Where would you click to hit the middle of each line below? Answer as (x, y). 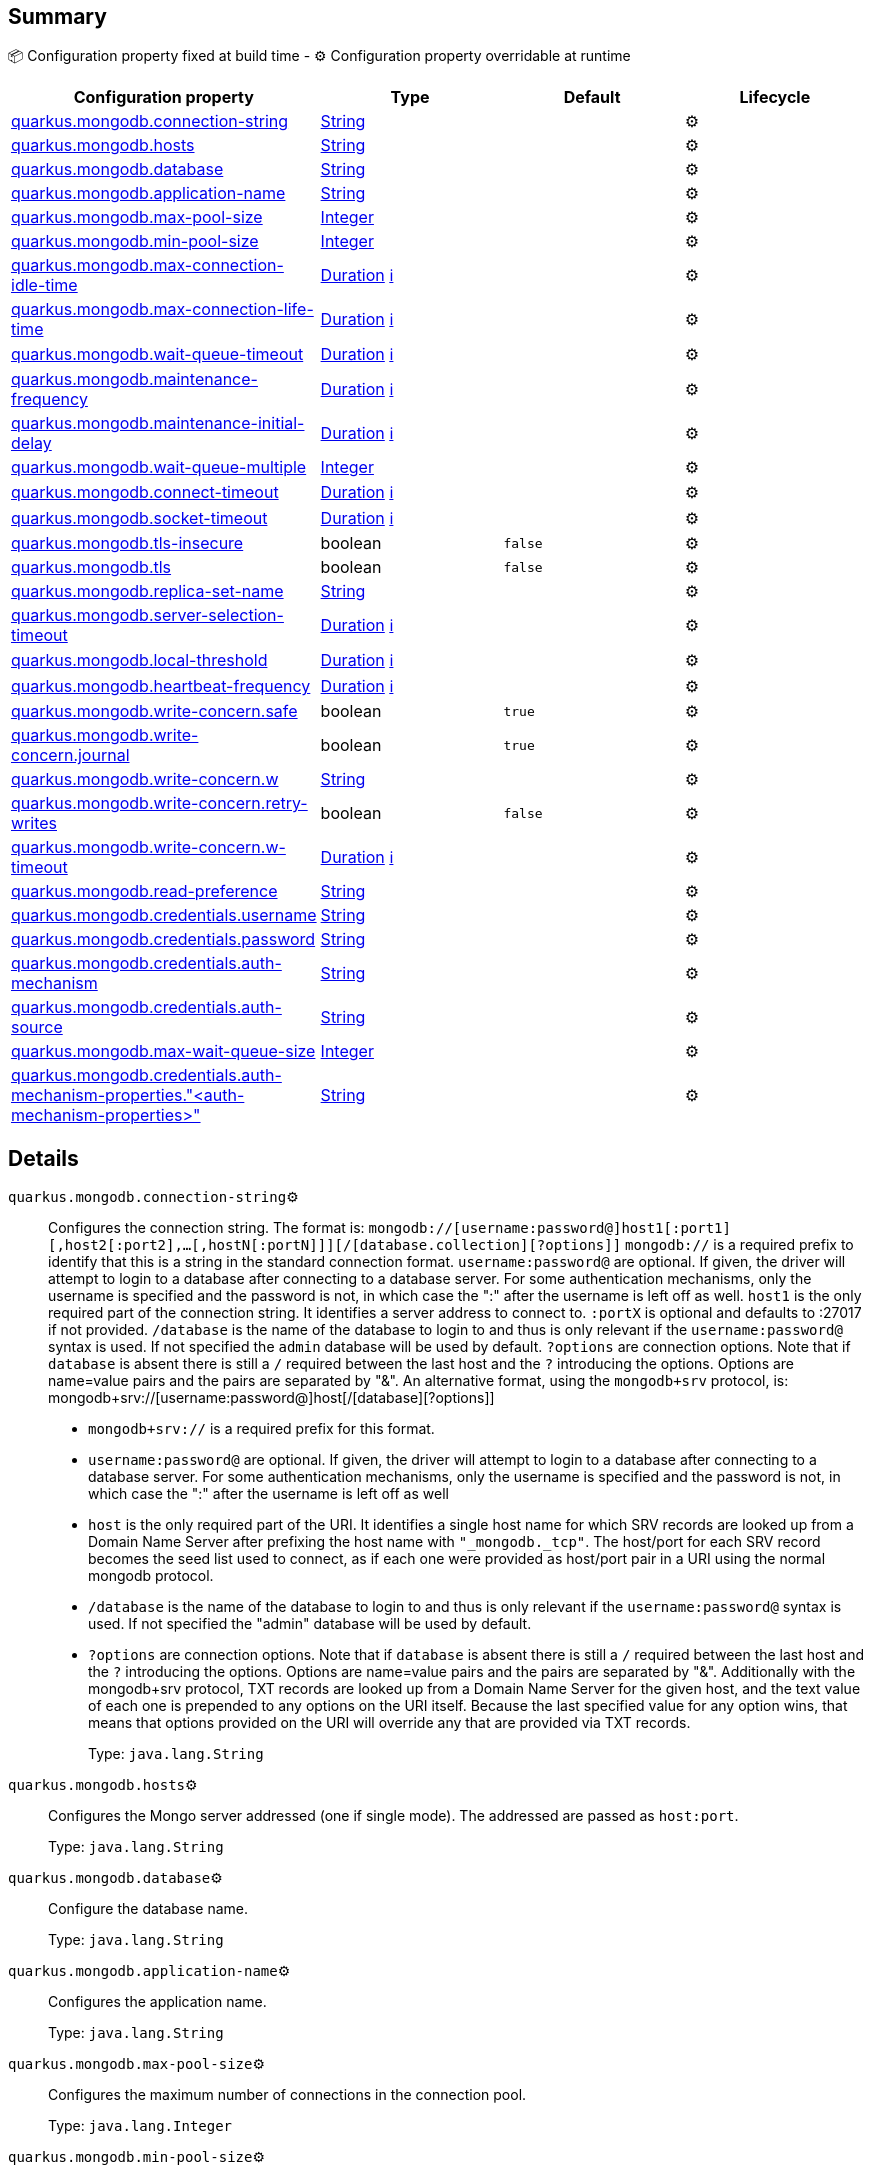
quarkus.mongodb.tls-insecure (127, 543)
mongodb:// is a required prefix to (739, 1245)
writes (34, 823)
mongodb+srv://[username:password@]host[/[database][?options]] (271, 1398)
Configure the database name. (148, 1909)
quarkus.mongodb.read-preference (144, 891)
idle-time (44, 285)
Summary (57, 16)
